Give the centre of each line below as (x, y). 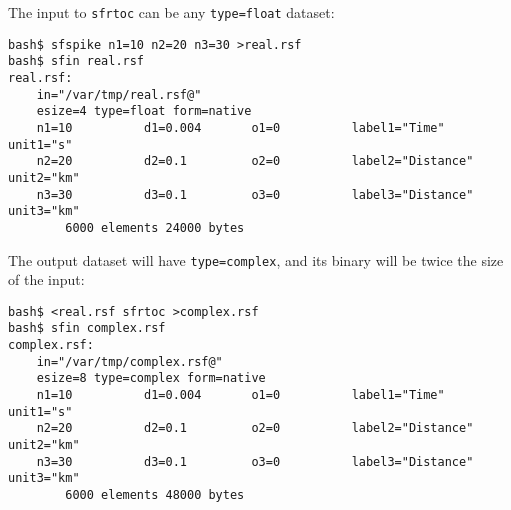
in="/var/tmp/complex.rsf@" (129, 361)
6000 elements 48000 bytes (155, 495)
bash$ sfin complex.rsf (87, 328)
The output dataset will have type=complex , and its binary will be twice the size (256, 259)
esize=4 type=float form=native (144, 111)
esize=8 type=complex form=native (151, 378)
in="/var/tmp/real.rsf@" (119, 94)
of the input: (46, 279)
